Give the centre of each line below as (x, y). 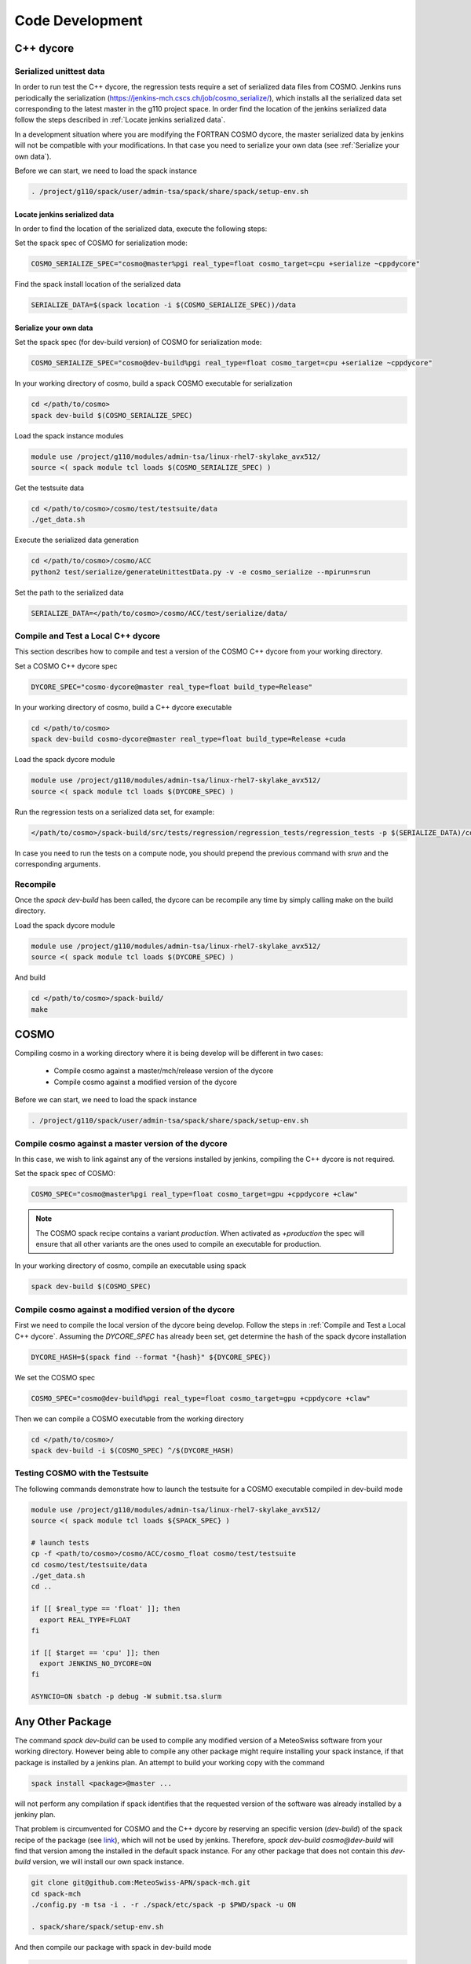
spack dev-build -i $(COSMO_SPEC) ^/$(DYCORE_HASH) (133, 1450)
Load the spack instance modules (69, 435)
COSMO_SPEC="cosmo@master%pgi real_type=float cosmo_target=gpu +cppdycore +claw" (195, 1195)
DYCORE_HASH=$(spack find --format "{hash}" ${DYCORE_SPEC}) (151, 1357)
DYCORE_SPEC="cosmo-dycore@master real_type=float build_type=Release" (172, 687)
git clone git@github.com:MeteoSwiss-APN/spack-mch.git (141, 1883)
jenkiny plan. (35, 1814)
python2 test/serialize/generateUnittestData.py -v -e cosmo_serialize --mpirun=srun (201, 572)
